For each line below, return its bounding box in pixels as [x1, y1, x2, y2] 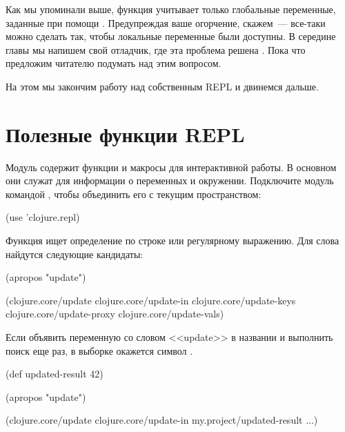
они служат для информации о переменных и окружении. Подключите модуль [6, 173, 334, 188]
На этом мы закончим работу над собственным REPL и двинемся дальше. [6, 79, 319, 93]
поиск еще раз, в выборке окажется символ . [6, 343, 193, 357]
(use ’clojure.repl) [6, 210, 80, 224]
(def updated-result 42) [6, 366, 103, 381]
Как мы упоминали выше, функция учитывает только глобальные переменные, [6, 2, 336, 16]
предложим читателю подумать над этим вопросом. [6, 56, 221, 70]
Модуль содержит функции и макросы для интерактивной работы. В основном [6, 159, 337, 174]
